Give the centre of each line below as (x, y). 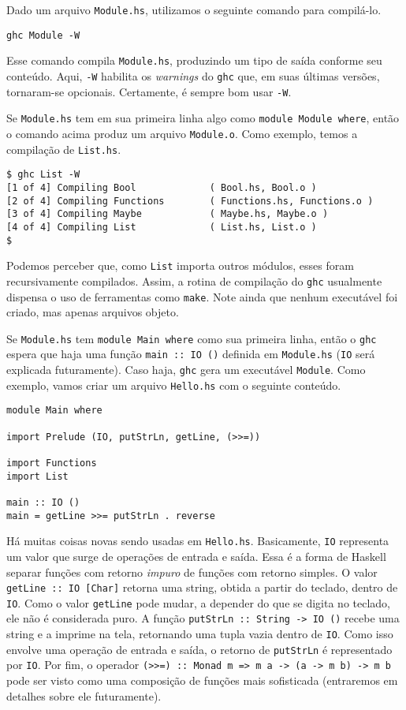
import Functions (52, 463)
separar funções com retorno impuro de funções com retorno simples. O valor (192, 572)
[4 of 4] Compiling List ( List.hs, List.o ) (162, 227)
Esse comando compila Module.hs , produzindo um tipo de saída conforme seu (194, 60)
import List (37, 476)
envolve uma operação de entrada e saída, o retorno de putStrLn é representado (199, 649)
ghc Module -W (43, 35)
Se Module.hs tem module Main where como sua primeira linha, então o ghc (192, 338)
